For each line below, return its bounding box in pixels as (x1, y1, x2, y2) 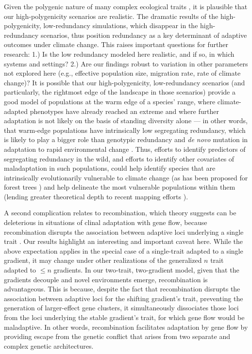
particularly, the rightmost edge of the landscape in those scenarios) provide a (4, 87, 235, 97)
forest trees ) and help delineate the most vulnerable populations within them (4, 182, 235, 192)
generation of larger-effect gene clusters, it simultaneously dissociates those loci (4, 303, 239, 313)
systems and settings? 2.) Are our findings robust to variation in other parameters (4, 58, 248, 68)
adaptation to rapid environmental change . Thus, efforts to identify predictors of (4, 144, 246, 154)
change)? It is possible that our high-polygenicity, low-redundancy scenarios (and (4, 77, 245, 87)
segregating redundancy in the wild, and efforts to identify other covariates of (4, 153, 235, 163)
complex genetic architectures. (4, 340, 94, 351)
